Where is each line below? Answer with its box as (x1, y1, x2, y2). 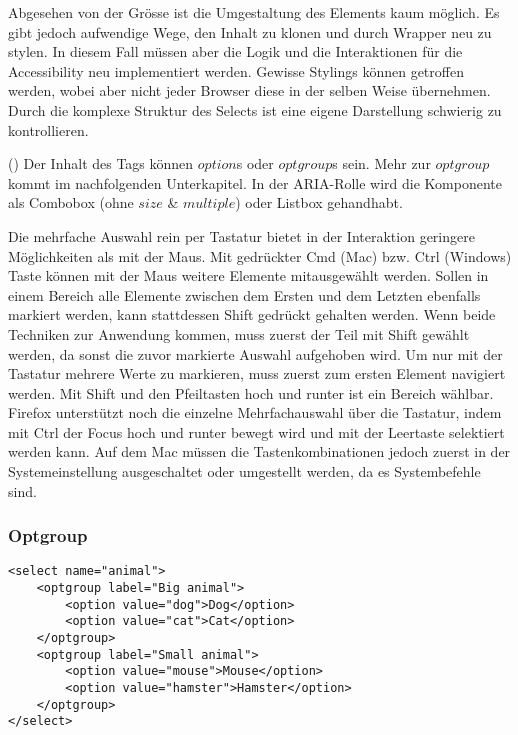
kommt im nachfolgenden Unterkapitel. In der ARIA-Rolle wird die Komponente (8, 172, 503, 193)
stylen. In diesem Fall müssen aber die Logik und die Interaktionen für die (8, 41, 463, 62)
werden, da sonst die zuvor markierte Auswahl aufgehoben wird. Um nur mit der (8, 343, 503, 364)
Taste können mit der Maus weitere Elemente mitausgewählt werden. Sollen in (8, 265, 489, 286)
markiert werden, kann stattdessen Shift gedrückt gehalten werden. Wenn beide (8, 304, 496, 325)
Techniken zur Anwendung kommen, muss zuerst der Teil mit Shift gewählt (8, 323, 470, 344)
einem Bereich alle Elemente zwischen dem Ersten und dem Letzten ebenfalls (8, 284, 481, 305)
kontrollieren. (8, 119, 89, 140)
